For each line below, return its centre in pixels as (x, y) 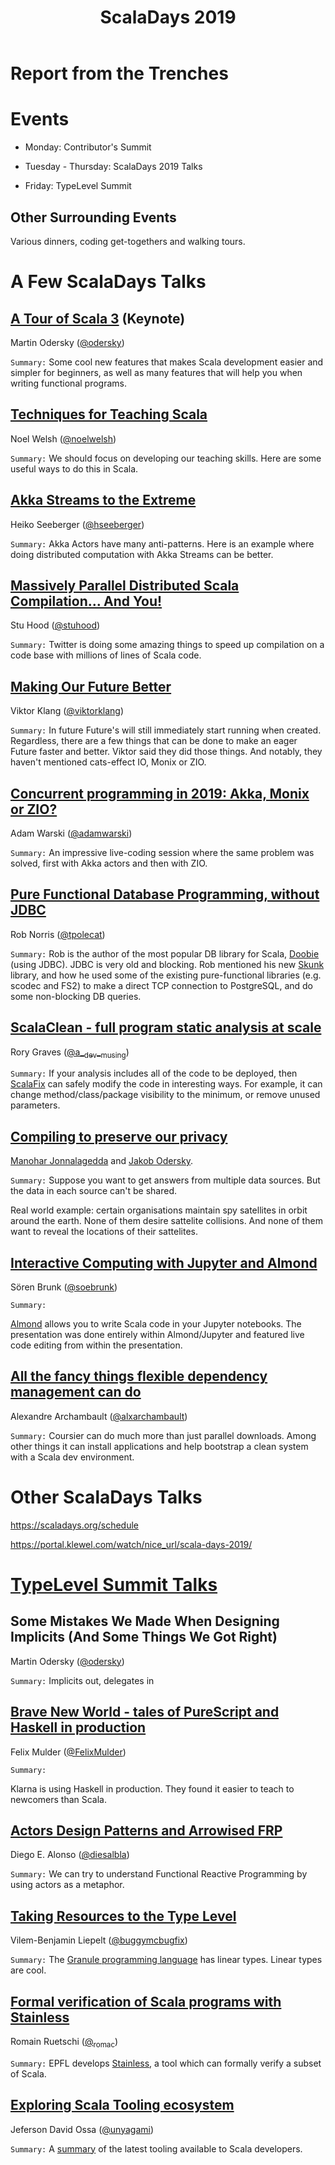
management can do (76, 1392)
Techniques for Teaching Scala (109, 414)
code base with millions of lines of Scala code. (106, 655)
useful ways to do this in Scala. (74, 468)
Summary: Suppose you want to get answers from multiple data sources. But (165, 1180)
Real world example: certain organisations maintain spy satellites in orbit (159, 1210)
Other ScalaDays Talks (106, 1497)
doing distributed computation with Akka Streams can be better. (142, 554)
